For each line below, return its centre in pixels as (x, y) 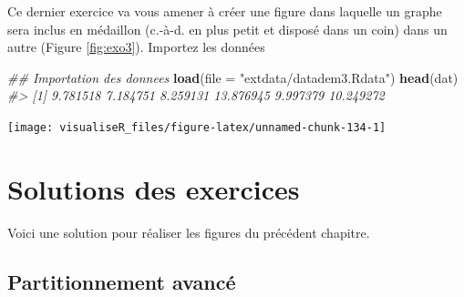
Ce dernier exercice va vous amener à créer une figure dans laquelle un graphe (225, 11)
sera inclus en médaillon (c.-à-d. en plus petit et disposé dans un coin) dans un (227, 29)
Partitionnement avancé (122, 281)
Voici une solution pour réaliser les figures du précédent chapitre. (189, 232)
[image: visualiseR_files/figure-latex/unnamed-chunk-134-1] (197, 127)
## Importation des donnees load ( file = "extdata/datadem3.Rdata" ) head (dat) (233, 77)
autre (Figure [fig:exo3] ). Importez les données (136, 47)
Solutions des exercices (154, 188)
